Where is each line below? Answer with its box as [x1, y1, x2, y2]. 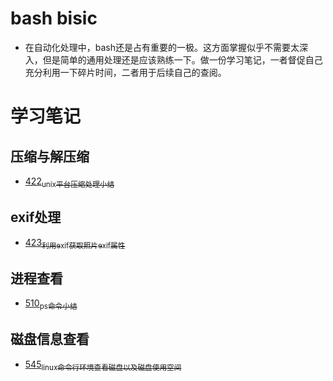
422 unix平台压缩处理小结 [24, 175, 115, 189]
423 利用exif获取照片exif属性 [24, 236, 126, 251]
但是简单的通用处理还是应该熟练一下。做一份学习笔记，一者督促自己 [42, 53, 323, 66]
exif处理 [10, 209, 62, 226]
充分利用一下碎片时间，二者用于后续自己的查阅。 [24, 66, 227, 78]
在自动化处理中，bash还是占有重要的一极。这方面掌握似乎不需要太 [24, 41, 300, 53]
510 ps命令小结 [24, 297, 78, 311]
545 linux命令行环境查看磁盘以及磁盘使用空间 [24, 358, 182, 372]
